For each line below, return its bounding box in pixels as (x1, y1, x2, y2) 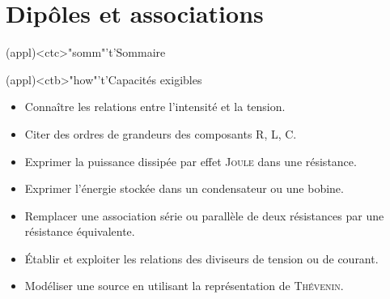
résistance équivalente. (24, 223, 135, 240)
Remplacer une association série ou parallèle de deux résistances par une (24, 207, 384, 224)
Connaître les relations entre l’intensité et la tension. (24, 98, 286, 115)
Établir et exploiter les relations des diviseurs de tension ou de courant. (24, 250, 379, 267)
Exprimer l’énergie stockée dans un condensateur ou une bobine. (24, 180, 344, 197)
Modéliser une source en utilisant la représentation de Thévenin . (24, 277, 344, 294)
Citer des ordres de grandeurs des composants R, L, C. (24, 125, 297, 142)
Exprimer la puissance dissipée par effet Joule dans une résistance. (24, 152, 357, 169)
